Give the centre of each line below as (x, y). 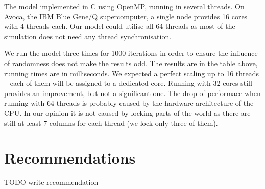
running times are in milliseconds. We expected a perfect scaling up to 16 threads (132, 73)
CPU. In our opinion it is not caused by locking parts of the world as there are (127, 113)
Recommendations (70, 158)
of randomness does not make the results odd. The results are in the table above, (131, 63)
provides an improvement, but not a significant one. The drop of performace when (132, 93)
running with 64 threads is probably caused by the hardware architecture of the (129, 103)
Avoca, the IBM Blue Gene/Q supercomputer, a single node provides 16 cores (126, 16)
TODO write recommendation (51, 182)
